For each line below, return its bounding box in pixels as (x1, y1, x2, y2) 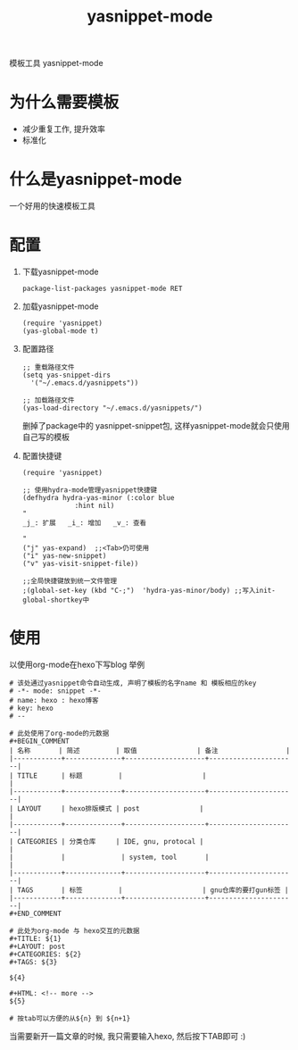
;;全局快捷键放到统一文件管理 (21, 577, 118, 586)
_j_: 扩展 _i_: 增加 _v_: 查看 (21, 519, 147, 528)
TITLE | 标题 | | (17, 771, 207, 780)
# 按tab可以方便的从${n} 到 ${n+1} (9, 1013, 131, 1023)
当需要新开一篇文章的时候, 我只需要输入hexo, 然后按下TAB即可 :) (9, 1030, 246, 1041)
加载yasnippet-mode (21, 301, 99, 312)
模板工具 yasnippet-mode (9, 58, 104, 69)
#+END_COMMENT (9, 909, 62, 918)
